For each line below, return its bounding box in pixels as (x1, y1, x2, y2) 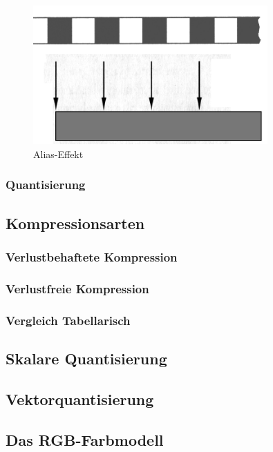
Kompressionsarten (6, 212, 145, 233)
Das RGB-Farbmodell (6, 429, 164, 450)
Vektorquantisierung (6, 388, 154, 409)
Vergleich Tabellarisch (6, 311, 131, 328)
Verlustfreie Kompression (6, 279, 149, 297)
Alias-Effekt (33, 146, 84, 161)
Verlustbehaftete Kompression (6, 248, 178, 265)
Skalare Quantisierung (6, 347, 167, 369)
